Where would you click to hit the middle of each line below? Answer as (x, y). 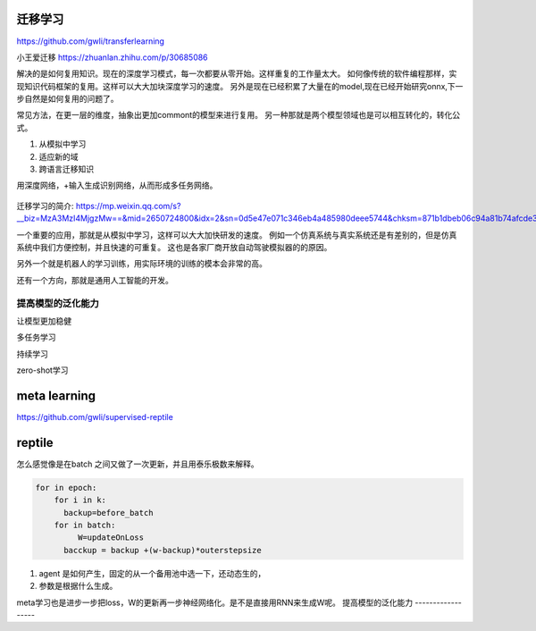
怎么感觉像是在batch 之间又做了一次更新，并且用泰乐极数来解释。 (138, 464)
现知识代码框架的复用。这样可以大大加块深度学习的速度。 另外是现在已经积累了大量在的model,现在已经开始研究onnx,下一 (240, 86)
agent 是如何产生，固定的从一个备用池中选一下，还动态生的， (152, 573)
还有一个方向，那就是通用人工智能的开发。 (95, 280)
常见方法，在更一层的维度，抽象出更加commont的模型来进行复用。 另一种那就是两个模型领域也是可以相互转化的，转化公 (239, 115)
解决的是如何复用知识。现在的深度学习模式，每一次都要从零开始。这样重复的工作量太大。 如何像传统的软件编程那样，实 (237, 74)
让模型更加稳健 (44, 321)
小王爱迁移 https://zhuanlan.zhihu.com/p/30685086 (113, 57)
